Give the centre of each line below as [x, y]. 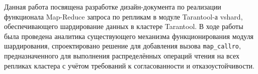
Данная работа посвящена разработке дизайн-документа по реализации [113, 6]
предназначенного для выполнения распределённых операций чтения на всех [122, 56]
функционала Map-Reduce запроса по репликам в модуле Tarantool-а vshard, [123, 16]
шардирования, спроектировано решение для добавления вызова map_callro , [122, 46]
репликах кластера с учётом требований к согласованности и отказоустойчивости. [129, 65]
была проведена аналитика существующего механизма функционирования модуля [129, 36]
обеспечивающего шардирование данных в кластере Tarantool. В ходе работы [124, 26]
